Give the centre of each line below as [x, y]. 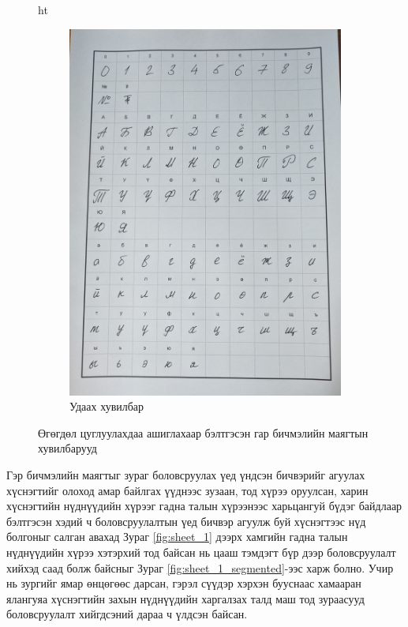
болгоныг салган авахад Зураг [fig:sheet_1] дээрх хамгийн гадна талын [177, 537]
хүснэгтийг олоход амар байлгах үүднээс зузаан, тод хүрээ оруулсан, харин [187, 490]
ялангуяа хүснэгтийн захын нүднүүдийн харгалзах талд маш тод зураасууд [185, 598]
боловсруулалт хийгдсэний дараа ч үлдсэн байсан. [127, 614]
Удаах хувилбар [107, 406]
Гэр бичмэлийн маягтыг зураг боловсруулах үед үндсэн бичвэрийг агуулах [186, 475]
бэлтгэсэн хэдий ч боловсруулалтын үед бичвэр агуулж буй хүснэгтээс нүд [186, 521]
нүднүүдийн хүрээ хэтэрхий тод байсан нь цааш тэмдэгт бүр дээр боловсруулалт [201, 552]
